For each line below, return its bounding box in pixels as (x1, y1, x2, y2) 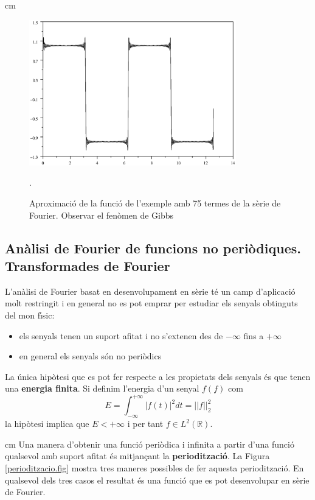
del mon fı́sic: (5, 308, 55, 321)
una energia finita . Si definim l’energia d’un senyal (5, 382, 199, 395)
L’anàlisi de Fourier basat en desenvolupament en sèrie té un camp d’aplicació (5, 284, 296, 297)
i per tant (127, 417, 164, 430)
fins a (243, 329, 264, 342)
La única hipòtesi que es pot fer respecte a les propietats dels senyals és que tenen (5, 370, 311, 382)
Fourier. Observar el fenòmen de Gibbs (29, 208, 174, 221)
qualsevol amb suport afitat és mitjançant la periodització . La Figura (5, 449, 270, 462)
